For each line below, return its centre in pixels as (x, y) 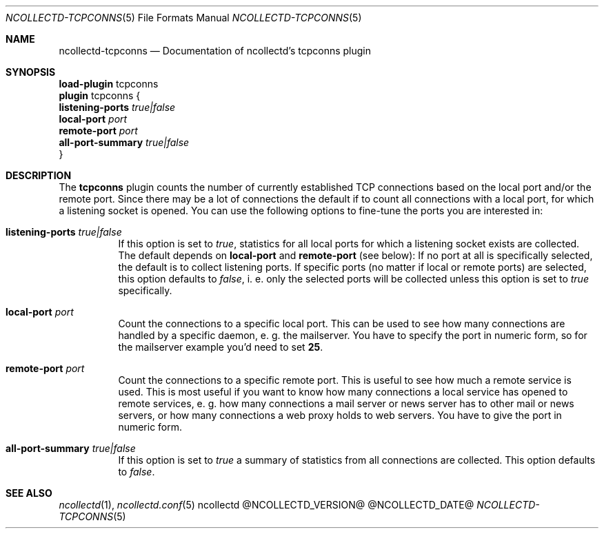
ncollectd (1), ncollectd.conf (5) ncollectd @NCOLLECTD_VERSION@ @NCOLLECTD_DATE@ (266, 505)
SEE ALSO (29, 493)
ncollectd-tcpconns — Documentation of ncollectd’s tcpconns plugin (215, 51)
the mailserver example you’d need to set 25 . (221, 347)
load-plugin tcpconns (109, 84)
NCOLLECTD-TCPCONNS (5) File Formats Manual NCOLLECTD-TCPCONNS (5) (184, 18)
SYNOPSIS (31, 72)
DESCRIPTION (39, 175)
